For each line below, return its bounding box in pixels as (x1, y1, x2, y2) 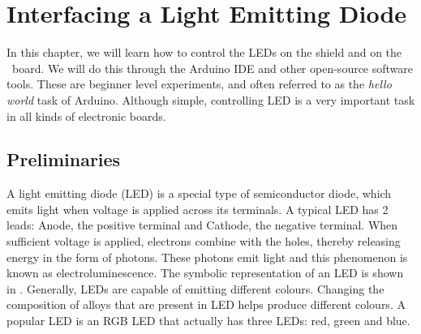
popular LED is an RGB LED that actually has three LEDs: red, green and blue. (6, 312, 410, 329)
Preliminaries (6, 147, 121, 172)
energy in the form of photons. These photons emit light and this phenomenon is (6, 248, 408, 265)
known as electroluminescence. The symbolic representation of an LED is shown (6, 264, 404, 281)
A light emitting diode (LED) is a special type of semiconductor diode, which (6, 185, 392, 202)
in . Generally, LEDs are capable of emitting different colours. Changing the (6, 280, 384, 297)
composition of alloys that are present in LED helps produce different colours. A (6, 296, 406, 313)
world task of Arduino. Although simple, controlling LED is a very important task (6, 91, 415, 108)
